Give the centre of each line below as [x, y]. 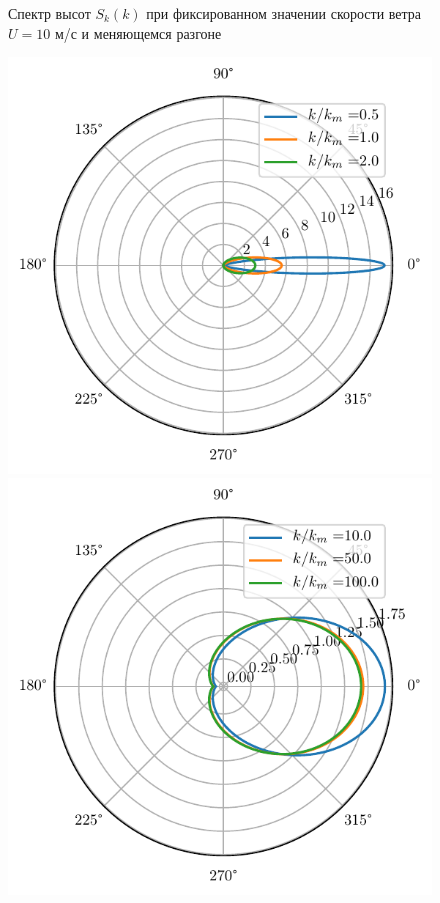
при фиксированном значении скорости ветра [284, 13]
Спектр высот [49, 13]
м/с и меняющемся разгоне [138, 32]
